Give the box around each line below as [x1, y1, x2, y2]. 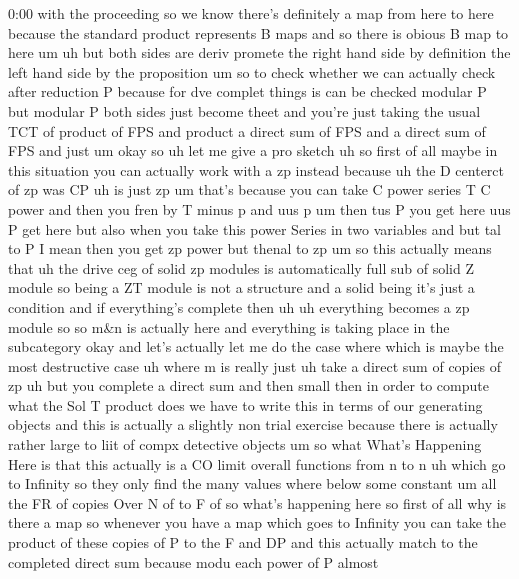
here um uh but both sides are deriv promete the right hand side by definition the [8, 42, 511, 63]
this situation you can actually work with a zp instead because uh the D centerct [8, 159, 505, 180]
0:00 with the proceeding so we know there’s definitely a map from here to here [8, 3, 494, 23]
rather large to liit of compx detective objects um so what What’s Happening [8, 434, 482, 455]
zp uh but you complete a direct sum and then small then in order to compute [8, 375, 489, 396]
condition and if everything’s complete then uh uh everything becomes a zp [8, 296, 470, 317]
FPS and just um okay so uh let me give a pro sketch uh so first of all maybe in [8, 140, 498, 161]
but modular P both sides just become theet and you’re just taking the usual [8, 100, 481, 121]
